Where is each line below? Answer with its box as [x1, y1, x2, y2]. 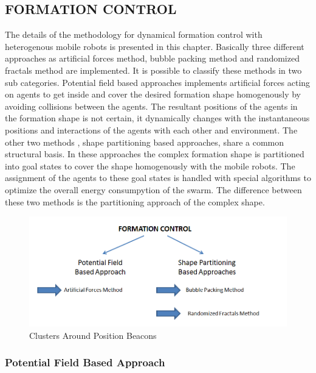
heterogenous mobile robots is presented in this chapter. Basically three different [5, 40, 304, 52]
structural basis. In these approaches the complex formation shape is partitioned [5, 147, 304, 160]
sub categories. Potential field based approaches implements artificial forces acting [5, 76, 311, 88]
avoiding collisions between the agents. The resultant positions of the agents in [5, 99, 298, 112]
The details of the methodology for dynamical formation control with [5, 28, 263, 41]
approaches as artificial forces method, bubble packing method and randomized [5, 52, 300, 65]
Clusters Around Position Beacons [29, 329, 157, 341]
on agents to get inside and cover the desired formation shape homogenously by [5, 88, 301, 101]
